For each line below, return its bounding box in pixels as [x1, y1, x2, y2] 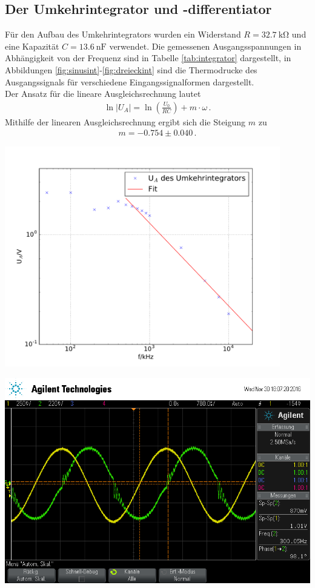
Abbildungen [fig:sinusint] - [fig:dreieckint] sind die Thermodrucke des [5, 63, 257, 76]
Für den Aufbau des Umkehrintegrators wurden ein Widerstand [5, 28, 241, 41]
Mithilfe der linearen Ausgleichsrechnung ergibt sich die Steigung [5, 115, 246, 128]
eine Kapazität [5, 39, 59, 52]
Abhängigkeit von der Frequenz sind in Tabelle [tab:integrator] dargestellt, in [5, 51, 291, 64]
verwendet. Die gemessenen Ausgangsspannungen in [109, 39, 302, 52]
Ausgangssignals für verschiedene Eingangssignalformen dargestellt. [5, 75, 254, 88]
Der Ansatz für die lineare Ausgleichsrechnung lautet [5, 87, 201, 100]
